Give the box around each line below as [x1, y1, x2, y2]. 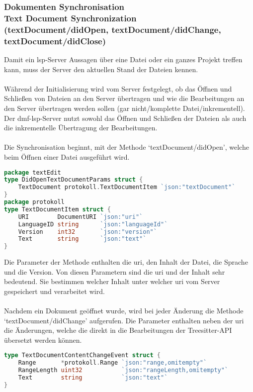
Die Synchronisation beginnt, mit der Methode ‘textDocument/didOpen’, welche [4, 142, 249, 152]
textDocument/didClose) [4, 34, 106, 47]
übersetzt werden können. [4, 334, 82, 345]
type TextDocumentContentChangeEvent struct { [4, 352, 161, 359]
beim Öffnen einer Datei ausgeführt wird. [4, 151, 130, 162]
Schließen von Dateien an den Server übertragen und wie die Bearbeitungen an [4, 93, 245, 103]
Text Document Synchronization [4, 11, 137, 24]
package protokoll [4, 198, 65, 206]
